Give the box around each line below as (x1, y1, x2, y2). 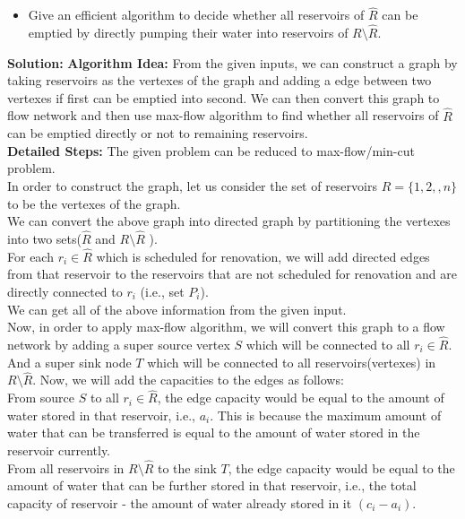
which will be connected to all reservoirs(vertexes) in (147, 352, 436, 371)
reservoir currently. (7, 441, 111, 459)
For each (7, 247, 54, 265)
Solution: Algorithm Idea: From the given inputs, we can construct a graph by (7, 53, 458, 72)
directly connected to (7, 282, 123, 300)
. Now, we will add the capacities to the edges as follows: (32, 370, 344, 389)
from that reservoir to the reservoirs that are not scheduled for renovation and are (7, 264, 458, 283)
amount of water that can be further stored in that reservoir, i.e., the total (7, 476, 417, 495)
